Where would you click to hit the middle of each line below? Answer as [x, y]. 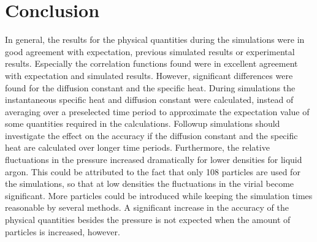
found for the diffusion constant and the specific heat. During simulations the [150, 87]
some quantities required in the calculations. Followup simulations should [143, 123]
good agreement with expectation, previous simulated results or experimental [150, 51]
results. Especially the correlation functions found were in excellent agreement [151, 63]
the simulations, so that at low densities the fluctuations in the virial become [150, 183]
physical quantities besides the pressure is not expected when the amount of [148, 220]
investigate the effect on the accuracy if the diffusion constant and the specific [151, 135]
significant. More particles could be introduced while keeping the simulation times [159, 195]
